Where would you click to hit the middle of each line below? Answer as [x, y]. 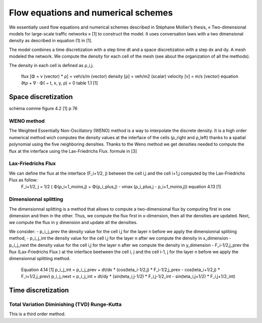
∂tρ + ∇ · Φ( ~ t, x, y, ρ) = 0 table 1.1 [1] [59, 83]
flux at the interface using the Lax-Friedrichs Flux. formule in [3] [73, 151]
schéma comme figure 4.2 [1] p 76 [43, 109]
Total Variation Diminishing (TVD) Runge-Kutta [65, 304]
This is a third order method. [37, 314]
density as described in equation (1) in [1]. [51, 41]
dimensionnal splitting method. [40, 258]
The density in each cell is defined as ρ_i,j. [51, 65]
